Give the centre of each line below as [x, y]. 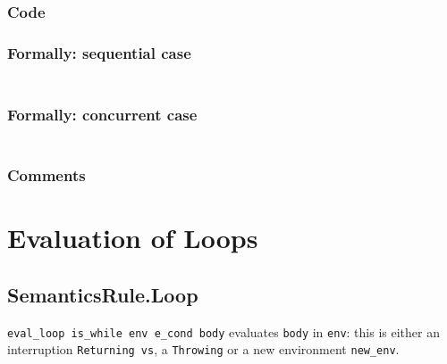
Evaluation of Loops [133, 238]
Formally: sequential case [99, 52]
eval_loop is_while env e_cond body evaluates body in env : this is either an [223, 331]
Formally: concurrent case [102, 114]
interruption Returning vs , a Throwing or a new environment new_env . [203, 349]
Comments [46, 175]
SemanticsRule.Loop [103, 294]
